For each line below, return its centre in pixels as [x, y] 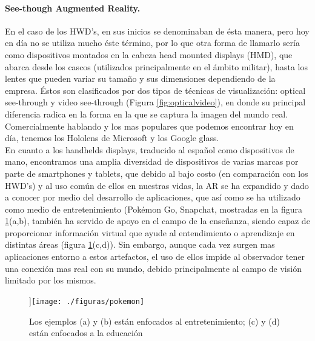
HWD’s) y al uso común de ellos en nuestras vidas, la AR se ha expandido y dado [157, 185]
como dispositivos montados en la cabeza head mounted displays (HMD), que [149, 54]
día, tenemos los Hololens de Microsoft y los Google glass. [112, 138]
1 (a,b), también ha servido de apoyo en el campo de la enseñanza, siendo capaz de [157, 221]
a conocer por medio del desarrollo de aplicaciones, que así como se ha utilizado [153, 197]
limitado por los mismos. [51, 280]
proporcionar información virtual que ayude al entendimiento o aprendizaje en [150, 232]
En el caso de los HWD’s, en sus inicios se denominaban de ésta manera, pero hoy [157, 31]
